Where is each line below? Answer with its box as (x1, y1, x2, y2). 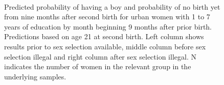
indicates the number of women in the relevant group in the (4, 61, 191, 72)
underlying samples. (4, 71, 66, 81)
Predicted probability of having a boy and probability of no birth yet (4, 1, 220, 12)
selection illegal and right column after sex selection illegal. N (4, 51, 196, 62)
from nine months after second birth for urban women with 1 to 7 (4, 11, 210, 22)
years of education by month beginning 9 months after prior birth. (4, 21, 212, 32)
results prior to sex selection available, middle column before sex (4, 41, 206, 51)
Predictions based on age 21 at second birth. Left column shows (4, 31, 204, 42)
